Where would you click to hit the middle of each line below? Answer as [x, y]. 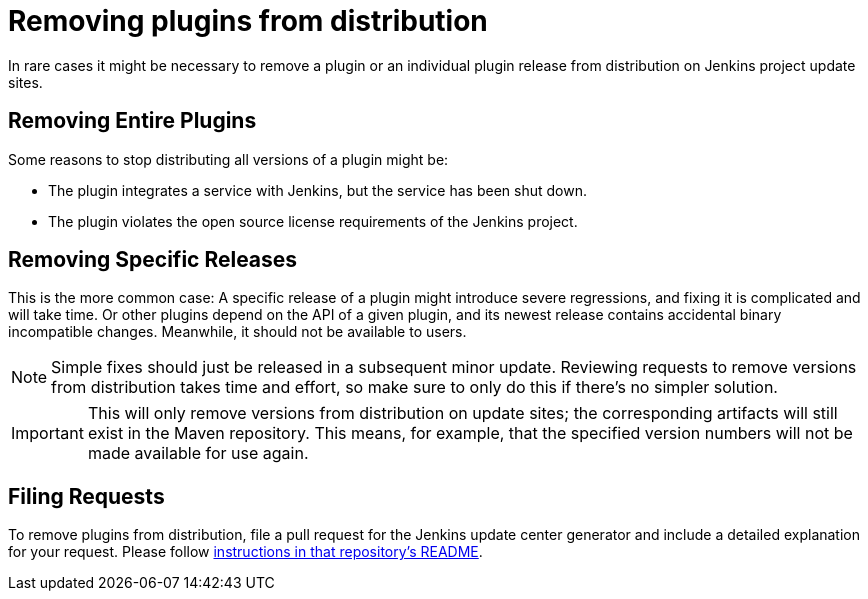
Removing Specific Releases [153, 260]
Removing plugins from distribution [248, 21]
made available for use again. [198, 453]
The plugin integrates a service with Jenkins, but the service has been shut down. [317, 190]
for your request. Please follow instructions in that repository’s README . [245, 552]
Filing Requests [86, 496]
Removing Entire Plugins [132, 121]
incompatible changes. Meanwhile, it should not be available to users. [237, 332]
